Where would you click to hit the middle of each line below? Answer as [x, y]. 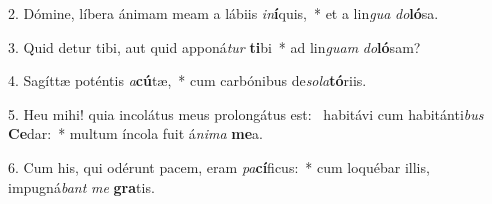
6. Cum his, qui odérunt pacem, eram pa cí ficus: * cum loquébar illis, [219, 166]
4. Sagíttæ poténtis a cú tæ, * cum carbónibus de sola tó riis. [187, 80]
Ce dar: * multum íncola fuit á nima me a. [136, 133]
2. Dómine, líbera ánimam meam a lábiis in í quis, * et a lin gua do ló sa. [223, 13]
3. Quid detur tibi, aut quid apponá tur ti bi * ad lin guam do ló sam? [214, 46]
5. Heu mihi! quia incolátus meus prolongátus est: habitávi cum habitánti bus [246, 113]
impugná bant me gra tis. [81, 186]
